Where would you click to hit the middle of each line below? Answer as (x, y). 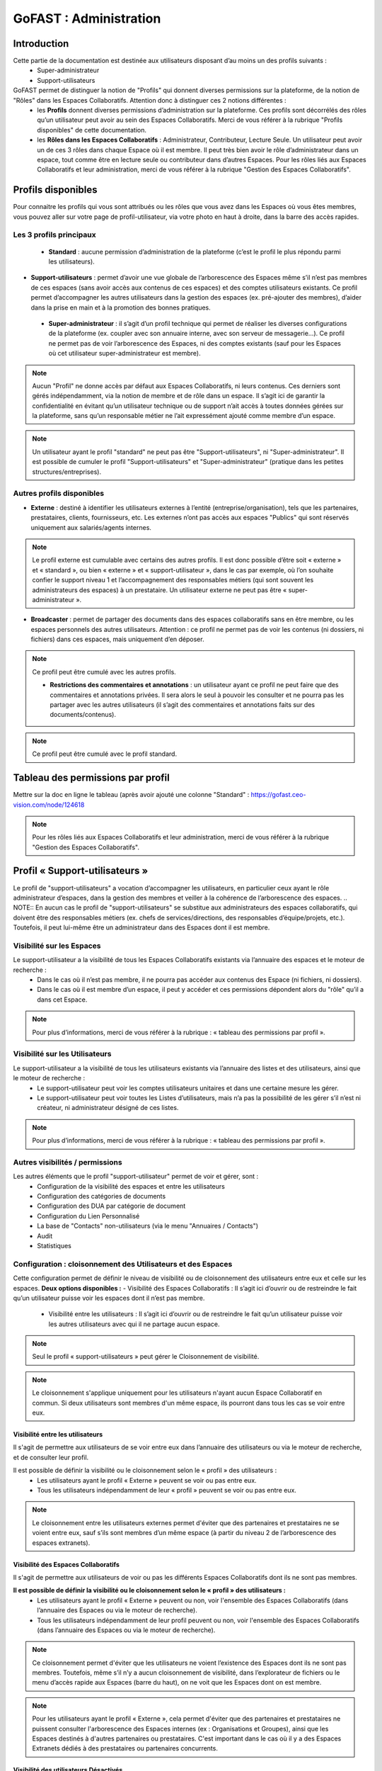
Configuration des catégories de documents (102, 1196)
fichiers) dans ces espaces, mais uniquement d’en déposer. (117, 639)
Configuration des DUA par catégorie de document (111, 1206)
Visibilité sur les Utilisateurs (62, 1054)
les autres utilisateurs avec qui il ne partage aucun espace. (134, 1324)
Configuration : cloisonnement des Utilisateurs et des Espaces (123, 1264)
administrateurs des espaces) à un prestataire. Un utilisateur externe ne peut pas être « (160, 590)
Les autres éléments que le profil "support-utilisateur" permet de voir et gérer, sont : (136, 1177)
